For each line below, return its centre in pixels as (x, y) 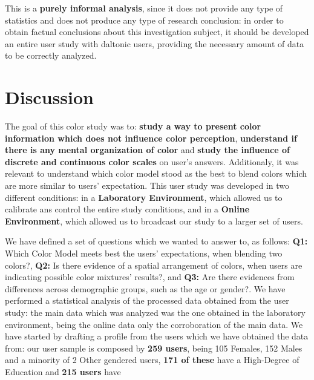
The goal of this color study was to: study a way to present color (133, 126)
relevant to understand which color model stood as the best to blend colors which (156, 173)
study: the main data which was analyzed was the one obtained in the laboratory (155, 312)
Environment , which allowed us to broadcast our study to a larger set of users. (154, 221)
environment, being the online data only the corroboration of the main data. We (154, 324)
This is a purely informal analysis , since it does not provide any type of (144, 8)
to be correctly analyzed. (51, 55)
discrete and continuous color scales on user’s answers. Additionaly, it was (152, 161)
